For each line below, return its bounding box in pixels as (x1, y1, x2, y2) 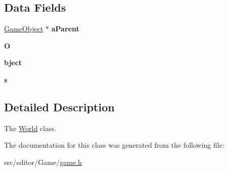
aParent (51, 23, 80, 34)
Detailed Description (4, 99, 115, 114)
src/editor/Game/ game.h (4, 156, 82, 167)
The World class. (4, 122, 56, 133)
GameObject (4, 23, 44, 34)
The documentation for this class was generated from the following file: (4, 140, 224, 150)
